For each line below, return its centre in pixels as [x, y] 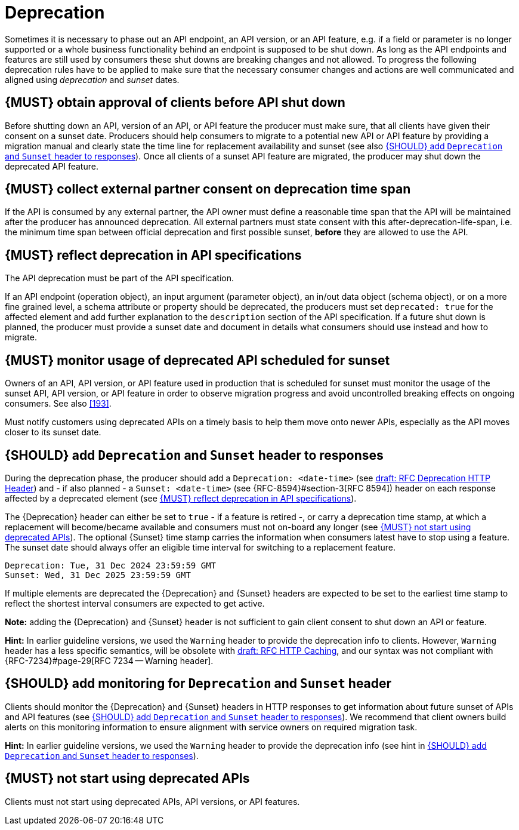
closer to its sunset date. [53, 432]
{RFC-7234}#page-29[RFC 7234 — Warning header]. [109, 660]
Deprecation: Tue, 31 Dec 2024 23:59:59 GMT [111, 565]
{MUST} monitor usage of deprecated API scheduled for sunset [197, 360]
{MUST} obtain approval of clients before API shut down [175, 103]
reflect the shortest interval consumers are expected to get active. [135, 603]
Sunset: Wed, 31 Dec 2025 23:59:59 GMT [98, 575]
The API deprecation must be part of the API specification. [120, 278]
